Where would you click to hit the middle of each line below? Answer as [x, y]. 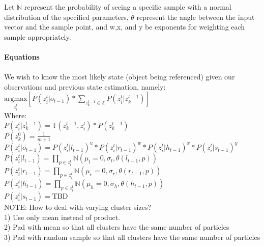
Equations [22, 56]
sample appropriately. [38, 36]
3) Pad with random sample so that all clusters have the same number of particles [132, 237]
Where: [15, 115]
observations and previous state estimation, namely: [85, 86]
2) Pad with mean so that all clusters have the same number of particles [117, 227]
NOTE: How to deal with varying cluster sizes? [78, 207]
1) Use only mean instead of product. [62, 217]
